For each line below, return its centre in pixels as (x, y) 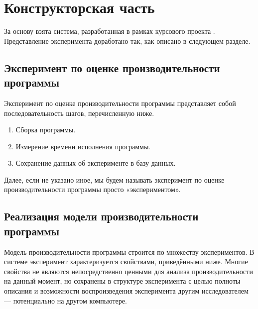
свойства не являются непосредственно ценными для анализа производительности (129, 271)
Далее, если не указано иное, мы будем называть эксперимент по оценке (114, 179)
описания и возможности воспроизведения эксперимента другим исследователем (126, 291)
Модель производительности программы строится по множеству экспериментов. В (129, 252)
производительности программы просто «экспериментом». (92, 189)
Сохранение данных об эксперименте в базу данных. (96, 163)
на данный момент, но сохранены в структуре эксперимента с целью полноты (122, 281)
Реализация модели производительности (101, 216)
